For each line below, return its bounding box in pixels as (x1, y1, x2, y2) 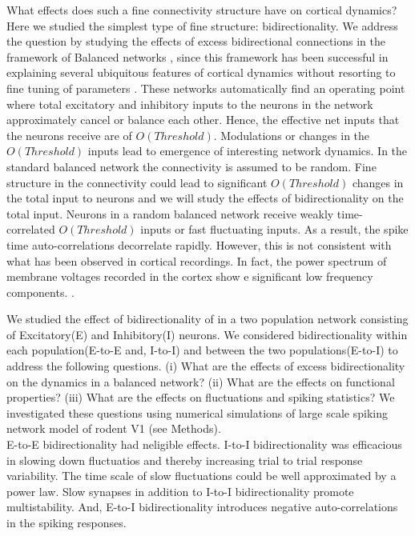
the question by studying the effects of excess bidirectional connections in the (6, 33, 385, 50)
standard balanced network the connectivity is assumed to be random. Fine (6, 158, 377, 174)
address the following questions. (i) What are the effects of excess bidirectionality (6, 358, 405, 374)
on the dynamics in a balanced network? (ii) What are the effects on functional (6, 373, 395, 390)
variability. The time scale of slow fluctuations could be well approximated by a (6, 467, 397, 484)
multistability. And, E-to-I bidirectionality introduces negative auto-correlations (6, 498, 398, 515)
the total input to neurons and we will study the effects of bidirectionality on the (6, 190, 404, 206)
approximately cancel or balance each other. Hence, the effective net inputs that (6, 111, 400, 128)
